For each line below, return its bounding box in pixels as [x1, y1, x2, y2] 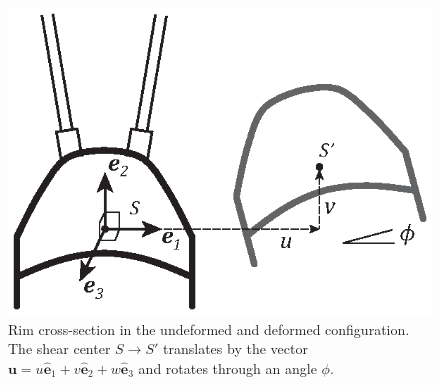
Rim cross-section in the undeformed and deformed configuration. [8, 318, 410, 339]
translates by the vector [163, 338, 308, 359]
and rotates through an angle [138, 357, 317, 378]
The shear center [8, 338, 111, 359]
